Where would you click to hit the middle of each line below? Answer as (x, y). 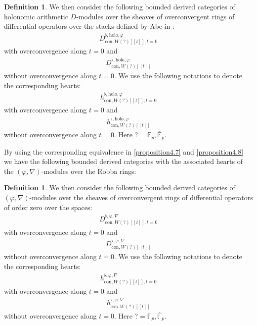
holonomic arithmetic (36, 16)
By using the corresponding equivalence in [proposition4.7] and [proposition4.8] (124, 151)
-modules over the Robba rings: (89, 171)
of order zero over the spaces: (48, 207)
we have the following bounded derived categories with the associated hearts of (124, 161)
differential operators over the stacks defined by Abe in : (89, 26)
